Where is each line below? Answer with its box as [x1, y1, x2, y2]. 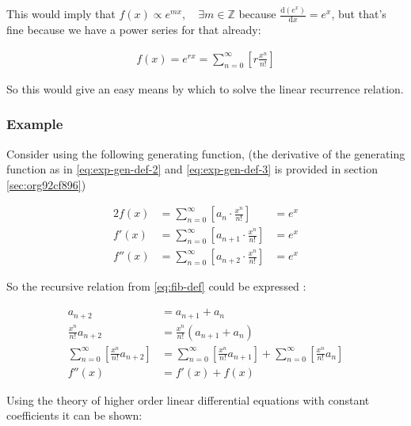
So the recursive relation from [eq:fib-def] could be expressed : [6, 278, 306, 295]
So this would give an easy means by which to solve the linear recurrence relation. [6, 80, 404, 97]
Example [6, 114, 63, 134]
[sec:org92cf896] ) [6, 176, 86, 192]
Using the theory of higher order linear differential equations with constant [6, 391, 370, 408]
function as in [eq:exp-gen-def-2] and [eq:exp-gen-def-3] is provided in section [6, 161, 378, 177]
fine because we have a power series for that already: [6, 21, 261, 38]
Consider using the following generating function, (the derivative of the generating [6, 145, 405, 162]
